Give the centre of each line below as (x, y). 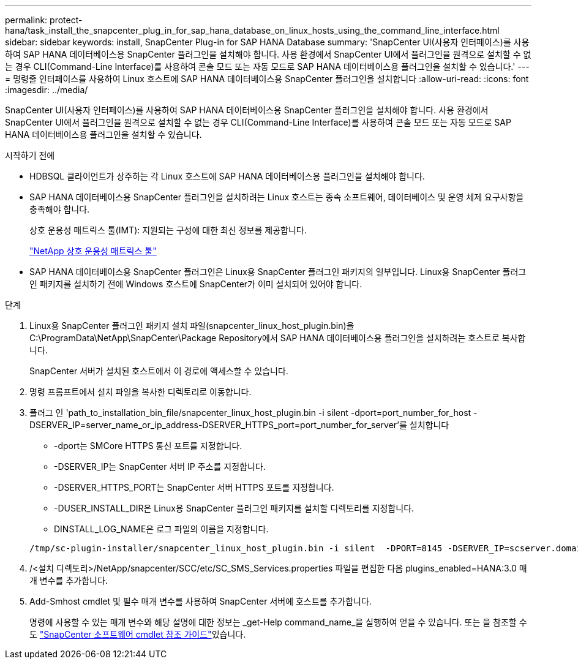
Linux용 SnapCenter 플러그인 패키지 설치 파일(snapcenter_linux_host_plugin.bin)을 (192, 326)
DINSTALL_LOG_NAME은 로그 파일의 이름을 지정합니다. (161, 529)
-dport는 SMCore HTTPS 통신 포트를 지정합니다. (148, 446)
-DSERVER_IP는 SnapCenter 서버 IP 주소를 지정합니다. (160, 466)
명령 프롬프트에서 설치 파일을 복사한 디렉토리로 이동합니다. (141, 392)
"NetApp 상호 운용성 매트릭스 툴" (93, 251)
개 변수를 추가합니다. (69, 580)
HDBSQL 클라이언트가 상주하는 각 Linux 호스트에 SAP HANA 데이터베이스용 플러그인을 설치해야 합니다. (227, 176)
